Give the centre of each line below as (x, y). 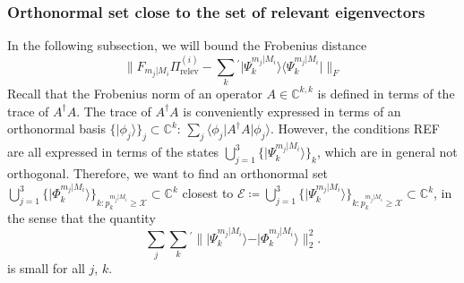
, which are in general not (387, 152)
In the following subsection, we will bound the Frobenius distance (187, 45)
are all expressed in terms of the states (113, 152)
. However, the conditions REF (355, 129)
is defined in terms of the (386, 93)
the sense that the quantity (82, 217)
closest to (208, 193)
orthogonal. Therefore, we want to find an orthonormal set (168, 173)
